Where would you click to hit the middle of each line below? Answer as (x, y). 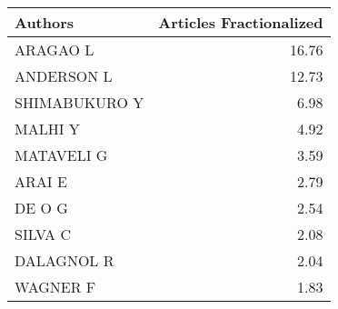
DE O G (41, 208)
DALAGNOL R (65, 260)
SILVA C (43, 234)
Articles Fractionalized (241, 22)
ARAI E (41, 181)
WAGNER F (55, 287)
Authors (45, 22)
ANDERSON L (64, 76)
